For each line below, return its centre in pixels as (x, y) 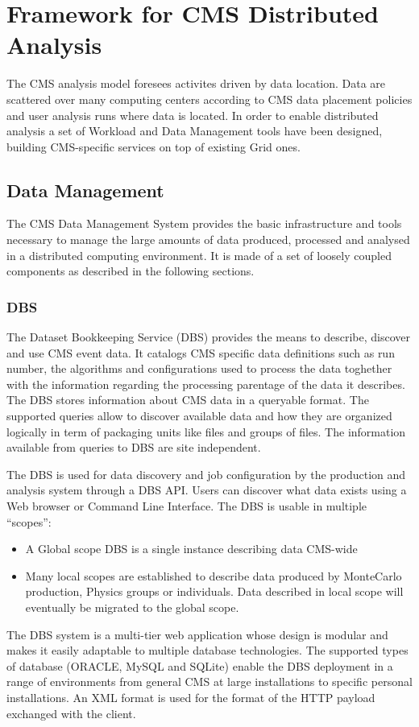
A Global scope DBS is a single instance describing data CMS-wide (191, 549)
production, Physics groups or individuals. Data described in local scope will (214, 591)
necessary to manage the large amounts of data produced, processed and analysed (208, 240)
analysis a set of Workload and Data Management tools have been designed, (195, 131)
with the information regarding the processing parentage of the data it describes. (206, 384)
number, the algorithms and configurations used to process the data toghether (199, 368)
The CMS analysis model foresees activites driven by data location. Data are (196, 83)
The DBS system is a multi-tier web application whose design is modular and (197, 634)
